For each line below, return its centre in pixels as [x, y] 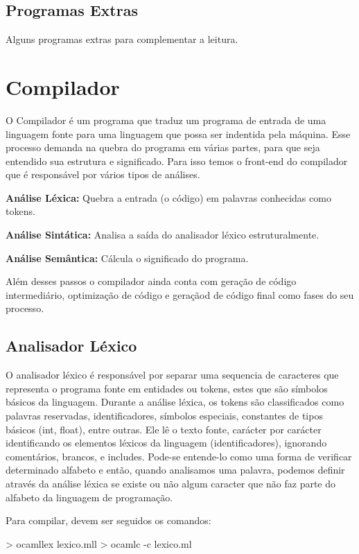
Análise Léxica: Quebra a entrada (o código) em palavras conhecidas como [168, 197]
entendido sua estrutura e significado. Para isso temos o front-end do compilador [177, 161]
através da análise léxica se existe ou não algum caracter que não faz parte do [171, 483]
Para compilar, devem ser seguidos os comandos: [108, 520]
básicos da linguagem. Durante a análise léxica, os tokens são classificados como [175, 402]
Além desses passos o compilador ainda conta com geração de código [151, 281]
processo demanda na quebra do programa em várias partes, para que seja [163, 147]
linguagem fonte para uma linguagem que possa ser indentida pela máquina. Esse [178, 133]
